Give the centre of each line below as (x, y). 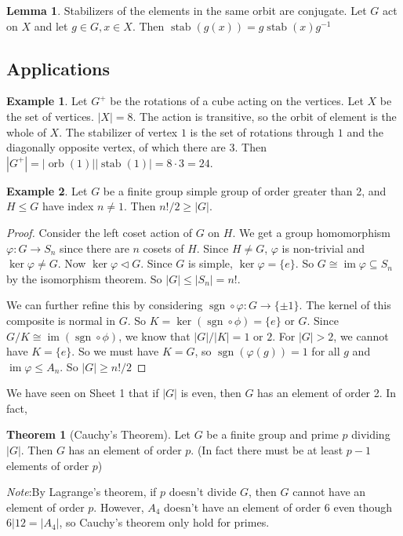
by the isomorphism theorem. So (84, 278)
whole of (26, 131)
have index (68, 206)
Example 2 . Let (47, 190)
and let (51, 26)
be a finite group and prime (272, 434)
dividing (371, 434)
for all (326, 351)
